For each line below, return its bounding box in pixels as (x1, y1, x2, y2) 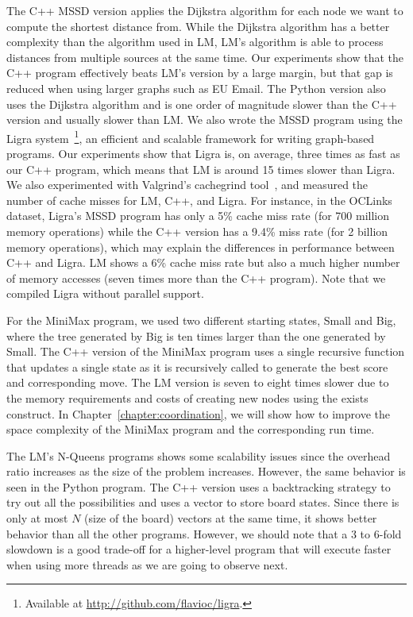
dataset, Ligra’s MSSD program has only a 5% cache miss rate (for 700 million (6, 207, 390, 224)
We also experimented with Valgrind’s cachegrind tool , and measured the (6, 176, 369, 193)
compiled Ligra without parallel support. (6, 285, 204, 302)
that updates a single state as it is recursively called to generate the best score (6, 358, 388, 375)
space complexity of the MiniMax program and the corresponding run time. (6, 421, 375, 438)
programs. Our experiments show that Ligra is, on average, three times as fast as (6, 145, 400, 161)
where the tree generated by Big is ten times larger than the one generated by (6, 327, 386, 344)
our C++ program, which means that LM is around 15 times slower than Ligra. (6, 160, 396, 177)
